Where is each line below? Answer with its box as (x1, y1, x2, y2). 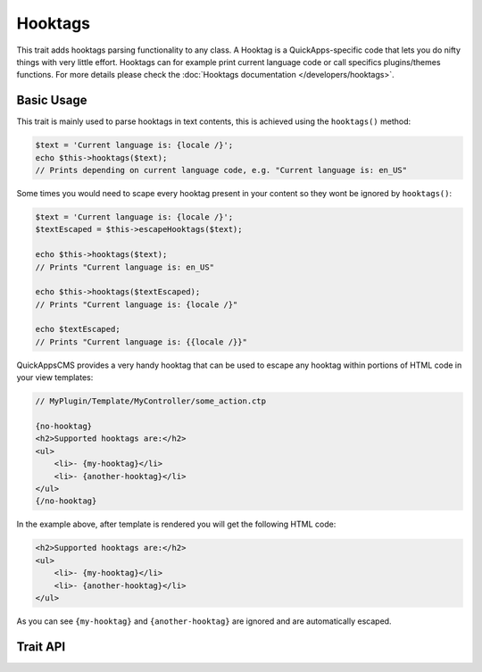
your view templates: (16, 372, 94, 383)
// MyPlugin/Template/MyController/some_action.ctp (35, 396, 267, 406)
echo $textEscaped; (35, 324, 120, 335)
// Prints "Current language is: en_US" (35, 261, 214, 272)
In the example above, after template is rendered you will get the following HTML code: (16, 519, 337, 530)
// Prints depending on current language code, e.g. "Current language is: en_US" (35, 165, 408, 175)
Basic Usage (16, 93, 87, 108)
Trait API (16, 639, 66, 654)
